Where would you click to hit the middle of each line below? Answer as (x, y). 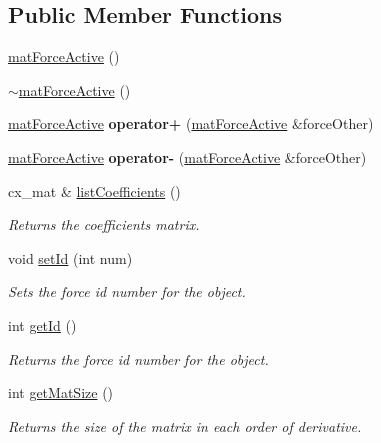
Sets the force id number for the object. (127, 291)
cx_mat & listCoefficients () (94, 190)
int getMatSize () (61, 392)
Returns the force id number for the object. (138, 358)
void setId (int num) (70, 257)
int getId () (42, 324)
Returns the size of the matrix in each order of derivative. (185, 425)
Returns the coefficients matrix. (104, 224)
